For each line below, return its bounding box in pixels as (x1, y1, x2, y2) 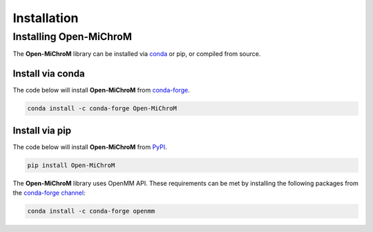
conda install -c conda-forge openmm (27, 207, 155, 215)
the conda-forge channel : (12, 188, 86, 197)
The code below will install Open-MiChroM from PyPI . (12, 142, 167, 151)
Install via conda (12, 68, 86, 79)
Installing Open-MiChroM (12, 30, 133, 43)
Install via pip (12, 124, 72, 136)
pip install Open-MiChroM (27, 161, 115, 169)
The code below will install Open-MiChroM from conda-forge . (12, 86, 190, 95)
